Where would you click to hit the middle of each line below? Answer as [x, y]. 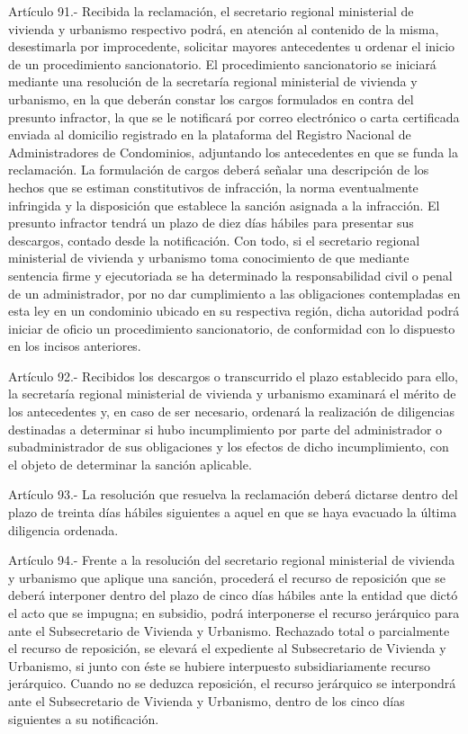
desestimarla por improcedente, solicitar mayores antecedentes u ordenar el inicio [232, 46]
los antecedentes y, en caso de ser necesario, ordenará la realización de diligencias [232, 412]
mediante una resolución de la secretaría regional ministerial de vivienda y [213, 81]
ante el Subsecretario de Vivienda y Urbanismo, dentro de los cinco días [207, 700]
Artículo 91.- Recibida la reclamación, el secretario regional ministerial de [211, 11]
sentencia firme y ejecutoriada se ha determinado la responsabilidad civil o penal [230, 275]
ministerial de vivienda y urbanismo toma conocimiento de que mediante [209, 258]
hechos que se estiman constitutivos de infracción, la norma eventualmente [213, 187]
